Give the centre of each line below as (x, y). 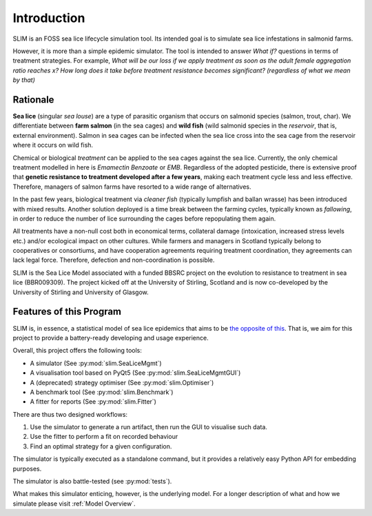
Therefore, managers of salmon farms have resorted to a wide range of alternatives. (132, 187)
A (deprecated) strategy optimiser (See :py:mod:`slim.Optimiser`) (122, 382)
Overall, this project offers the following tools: (77, 351)
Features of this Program (67, 312)
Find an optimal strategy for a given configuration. (101, 446)
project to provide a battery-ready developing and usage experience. (111, 338)
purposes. (27, 468)
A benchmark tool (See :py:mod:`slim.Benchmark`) (102, 392)
